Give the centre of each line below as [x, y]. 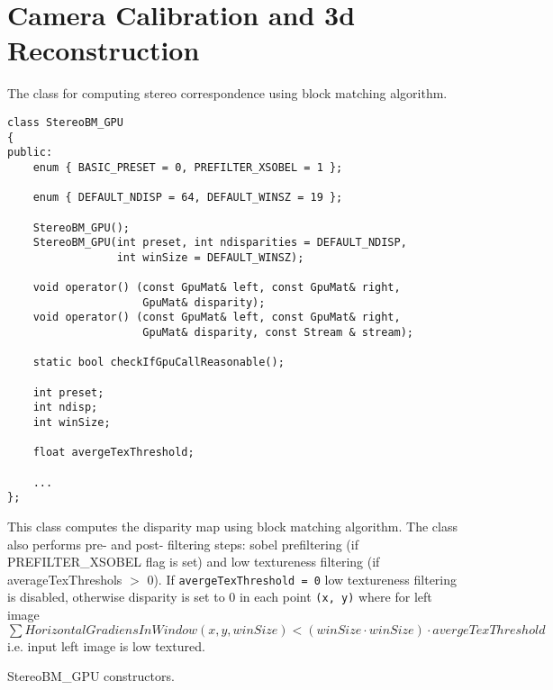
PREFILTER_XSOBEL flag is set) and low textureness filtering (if [194, 562]
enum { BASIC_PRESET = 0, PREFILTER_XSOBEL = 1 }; [188, 167]
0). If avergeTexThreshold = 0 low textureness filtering [302, 579]
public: [30, 153]
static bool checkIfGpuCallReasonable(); [159, 363]
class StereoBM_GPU [65, 122]
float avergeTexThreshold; [113, 453]
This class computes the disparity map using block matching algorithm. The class [232, 526]
